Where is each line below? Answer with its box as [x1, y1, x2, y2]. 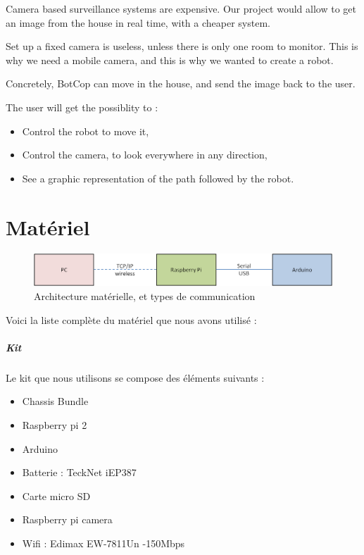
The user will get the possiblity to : [6, 99, 158, 114]
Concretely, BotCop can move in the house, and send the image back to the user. [6, 76, 356, 91]
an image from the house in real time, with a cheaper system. [6, 15, 270, 30]
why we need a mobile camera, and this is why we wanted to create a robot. [6, 52, 334, 67]
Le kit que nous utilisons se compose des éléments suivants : [6, 370, 265, 385]
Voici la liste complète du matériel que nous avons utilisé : [6, 312, 257, 327]
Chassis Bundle [22, 394, 89, 409]
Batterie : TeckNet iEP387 [22, 465, 137, 480]
